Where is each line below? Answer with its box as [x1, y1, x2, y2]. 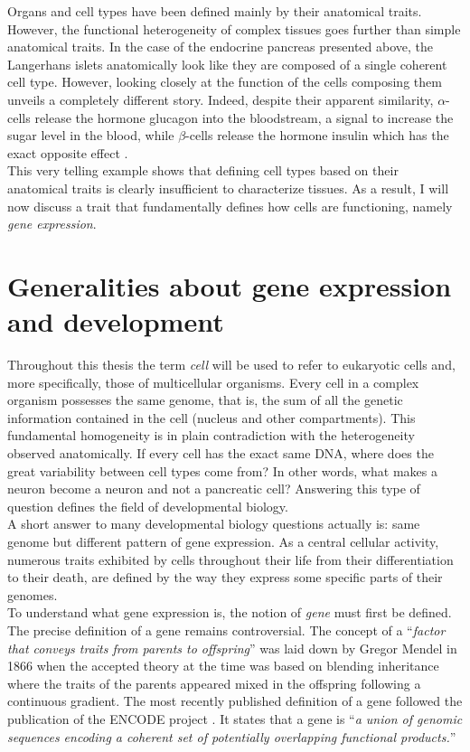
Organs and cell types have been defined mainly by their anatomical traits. [7, 2, 422, 20]
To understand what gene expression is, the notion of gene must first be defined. [7, 603, 452, 622]
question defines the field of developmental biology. [7, 496, 288, 515]
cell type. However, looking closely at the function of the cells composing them [7, 72, 442, 91]
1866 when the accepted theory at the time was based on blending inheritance [7, 656, 439, 675]
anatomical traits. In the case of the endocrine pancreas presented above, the [7, 37, 433, 56]
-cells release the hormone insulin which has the [185, 126, 449, 145]
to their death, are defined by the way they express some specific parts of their [7, 568, 443, 587]
